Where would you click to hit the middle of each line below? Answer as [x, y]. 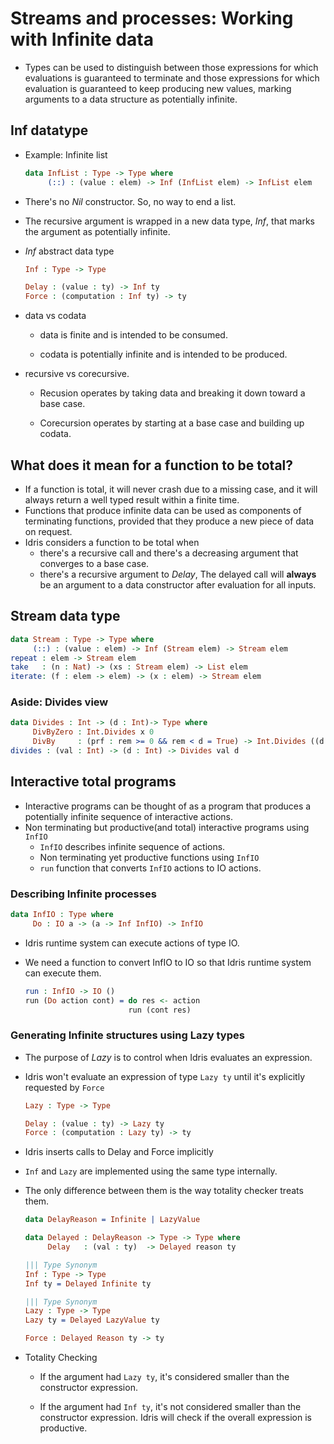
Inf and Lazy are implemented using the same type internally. [151, 1171]
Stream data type [65, 616]
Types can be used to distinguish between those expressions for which [171, 67]
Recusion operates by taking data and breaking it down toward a [172, 393]
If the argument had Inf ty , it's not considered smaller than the [170, 1407]
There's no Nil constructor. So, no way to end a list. [130, 201]
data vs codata [55, 316]
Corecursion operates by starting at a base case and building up [172, 423]
